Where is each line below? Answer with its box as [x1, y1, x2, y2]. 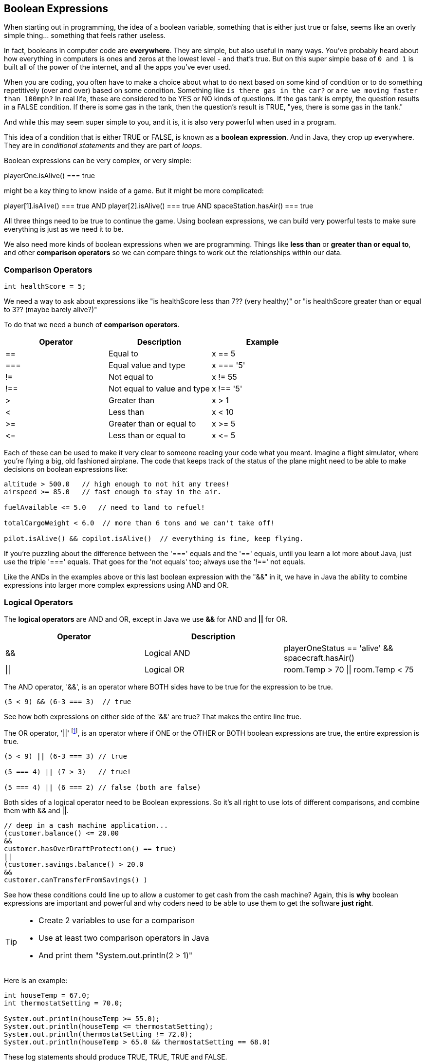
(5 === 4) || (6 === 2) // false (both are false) [4, 783, 201, 791]
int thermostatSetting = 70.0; [4, 999, 123, 1007]
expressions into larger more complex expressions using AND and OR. [4, 581, 229, 590]
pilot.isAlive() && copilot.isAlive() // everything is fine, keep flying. [4, 535, 304, 543]
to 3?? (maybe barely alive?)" [4, 305, 97, 314]
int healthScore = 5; [4, 282, 86, 291]
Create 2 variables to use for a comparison [38, 915, 195, 925]
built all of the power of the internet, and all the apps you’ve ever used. [4, 63, 231, 72]
